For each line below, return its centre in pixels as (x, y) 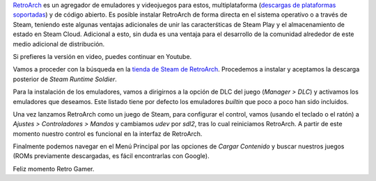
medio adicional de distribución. (59, 44)
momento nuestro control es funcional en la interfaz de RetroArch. (108, 133)
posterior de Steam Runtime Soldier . (65, 79)
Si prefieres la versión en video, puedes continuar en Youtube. (102, 56)
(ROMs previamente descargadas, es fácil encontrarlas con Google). (111, 156)
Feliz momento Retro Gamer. (54, 169)
